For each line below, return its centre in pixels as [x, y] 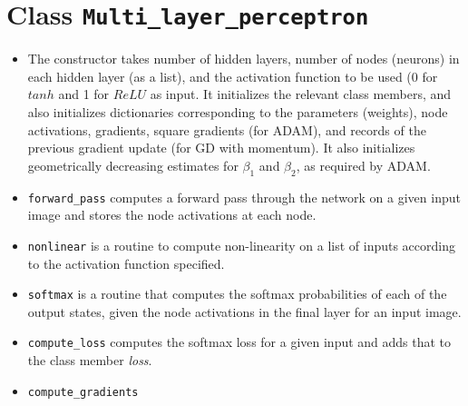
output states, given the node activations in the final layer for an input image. [244, 311]
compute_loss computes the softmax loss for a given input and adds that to [239, 342]
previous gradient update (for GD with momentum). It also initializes [221, 148]
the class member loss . [90, 360]
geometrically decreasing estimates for [133, 165]
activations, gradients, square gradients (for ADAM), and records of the [227, 129]
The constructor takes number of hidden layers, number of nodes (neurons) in [244, 59]
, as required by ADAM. [363, 165]
